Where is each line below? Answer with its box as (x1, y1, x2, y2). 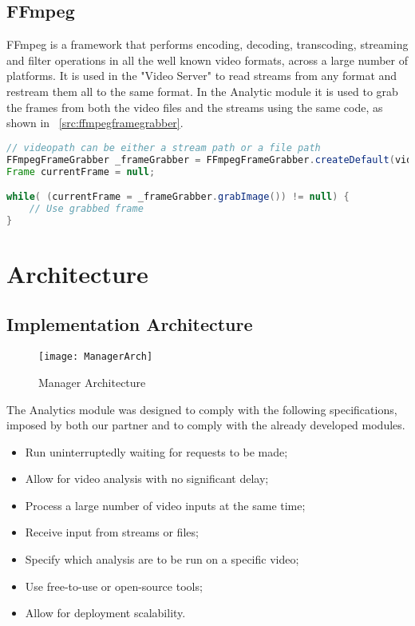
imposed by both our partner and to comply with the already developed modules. (6, 417, 405, 433)
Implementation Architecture (6, 312, 253, 337)
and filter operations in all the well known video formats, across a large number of (6, 51, 408, 68)
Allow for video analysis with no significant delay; (25, 470, 269, 487)
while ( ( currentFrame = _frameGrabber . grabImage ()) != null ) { (6, 191, 350, 203)
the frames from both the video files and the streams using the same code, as (6, 98, 383, 115)
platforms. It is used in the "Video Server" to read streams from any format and (6, 67, 397, 84)
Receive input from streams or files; (25, 524, 199, 540)
